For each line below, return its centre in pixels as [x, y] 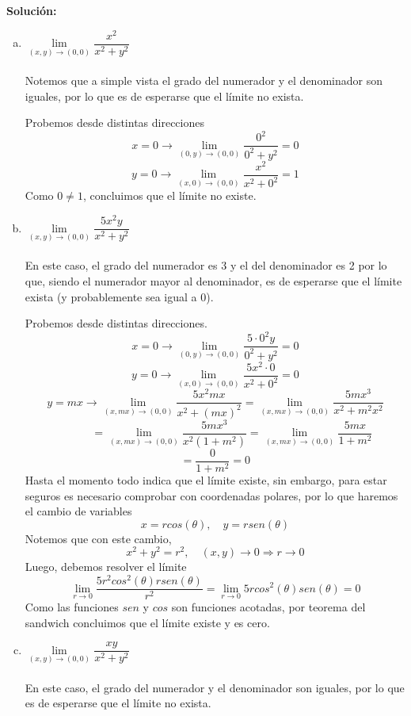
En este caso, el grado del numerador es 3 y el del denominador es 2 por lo [206, 265]
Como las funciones [72, 607]
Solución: [32, 10]
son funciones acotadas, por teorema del [268, 607]
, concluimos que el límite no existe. [169, 195]
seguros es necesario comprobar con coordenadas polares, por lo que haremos [211, 495]
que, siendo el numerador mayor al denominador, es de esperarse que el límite [213, 280]
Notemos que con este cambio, [98, 538]
